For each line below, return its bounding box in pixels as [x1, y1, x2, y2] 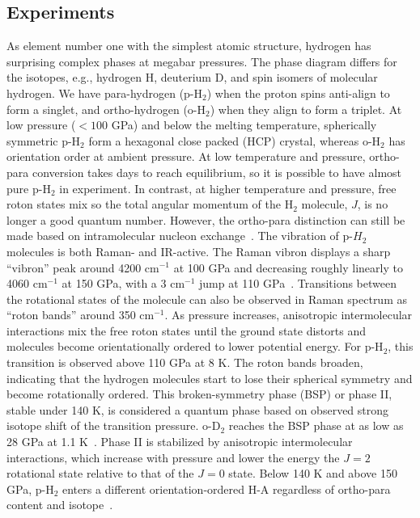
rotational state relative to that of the [6, 465, 194, 482]
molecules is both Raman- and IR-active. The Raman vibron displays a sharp [6, 242, 391, 259]
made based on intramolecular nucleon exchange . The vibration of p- [6, 227, 353, 244]
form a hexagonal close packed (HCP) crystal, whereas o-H [88, 132, 381, 149]
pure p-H [6, 179, 51, 196]
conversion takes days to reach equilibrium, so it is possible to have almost [32, 163, 402, 180]
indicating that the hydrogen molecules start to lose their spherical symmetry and [6, 369, 413, 386]
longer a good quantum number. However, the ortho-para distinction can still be [6, 211, 405, 228]
